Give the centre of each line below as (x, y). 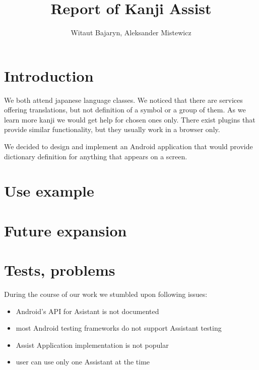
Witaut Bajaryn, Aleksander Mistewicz (131, 33)
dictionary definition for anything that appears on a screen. (96, 156)
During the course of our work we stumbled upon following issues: (106, 294)
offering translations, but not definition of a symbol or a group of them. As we (125, 110)
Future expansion (66, 230)
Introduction (49, 75)
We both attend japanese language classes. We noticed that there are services (123, 100)
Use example (49, 191)
